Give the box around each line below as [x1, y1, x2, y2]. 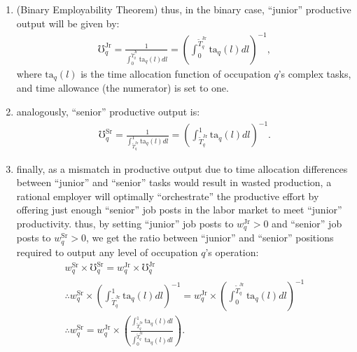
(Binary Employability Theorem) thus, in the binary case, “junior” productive [16, 2, 351, 16]
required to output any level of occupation [16, 244, 198, 259]
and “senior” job [272, 216, 342, 231]
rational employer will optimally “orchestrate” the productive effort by [16, 188, 319, 203]
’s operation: [205, 244, 259, 259]
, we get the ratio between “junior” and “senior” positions [86, 230, 334, 245]
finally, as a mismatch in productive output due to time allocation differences [16, 161, 348, 176]
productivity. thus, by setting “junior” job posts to [16, 216, 234, 231]
